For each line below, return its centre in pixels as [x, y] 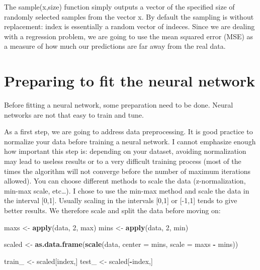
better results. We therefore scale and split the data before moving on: [112, 210]
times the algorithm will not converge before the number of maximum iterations [127, 171]
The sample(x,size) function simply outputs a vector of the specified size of [119, 7]
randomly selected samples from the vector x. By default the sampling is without [129, 16]
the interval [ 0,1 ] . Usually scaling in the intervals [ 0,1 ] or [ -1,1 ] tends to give [121, 200]
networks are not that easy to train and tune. [74, 114]
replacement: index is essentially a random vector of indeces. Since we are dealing [129, 26]
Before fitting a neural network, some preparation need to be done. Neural [119, 105]
